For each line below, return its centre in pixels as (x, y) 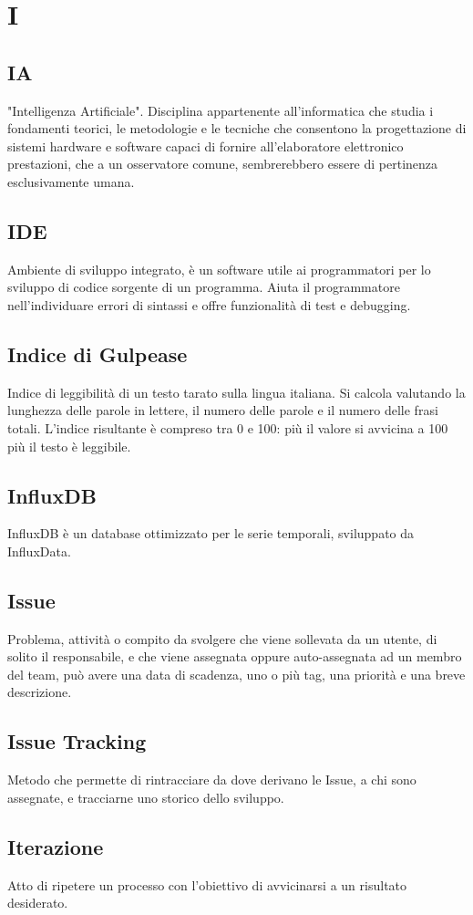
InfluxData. (39, 551)
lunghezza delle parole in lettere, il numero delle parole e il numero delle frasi (223, 410)
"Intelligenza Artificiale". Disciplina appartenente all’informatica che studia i (221, 110)
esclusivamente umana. (71, 181)
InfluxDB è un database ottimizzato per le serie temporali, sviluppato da (211, 533)
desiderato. (38, 903)
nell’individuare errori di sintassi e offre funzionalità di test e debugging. (209, 304)
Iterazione (56, 846)
